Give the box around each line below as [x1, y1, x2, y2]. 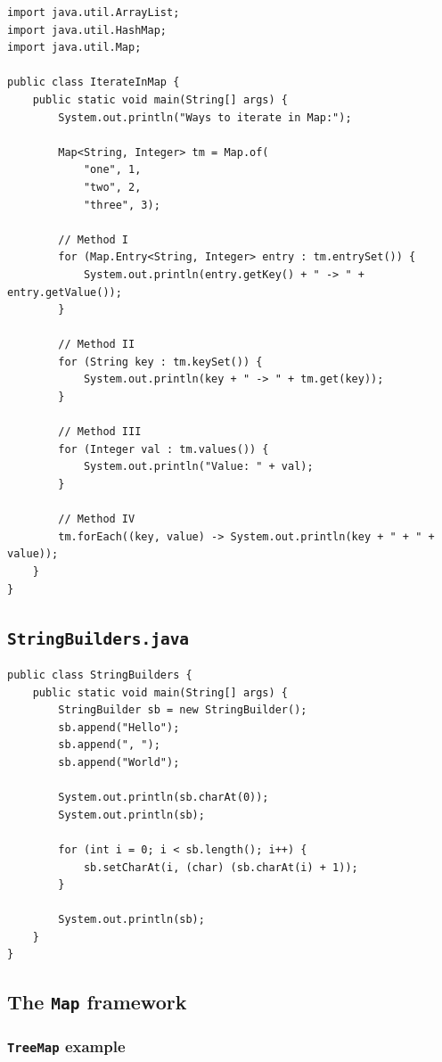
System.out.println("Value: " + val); [83, 460, 314, 473]
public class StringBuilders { [7, 668, 192, 681]
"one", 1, [83, 163, 142, 177]
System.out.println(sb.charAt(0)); [58, 791, 269, 804]
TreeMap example [7, 1035, 126, 1058]
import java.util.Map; [7, 41, 142, 54]
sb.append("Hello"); [58, 720, 180, 734]
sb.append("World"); [58, 755, 180, 769]
